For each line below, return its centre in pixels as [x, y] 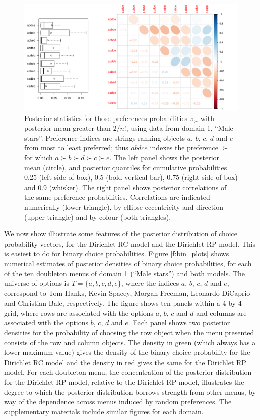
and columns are [221, 312]
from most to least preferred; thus [76, 147]
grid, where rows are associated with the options [79, 312]
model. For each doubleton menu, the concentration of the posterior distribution [128, 372]
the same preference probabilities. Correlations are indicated [117, 197]
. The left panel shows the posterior [165, 157]
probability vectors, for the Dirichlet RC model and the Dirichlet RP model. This [130, 243]
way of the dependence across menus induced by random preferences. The [118, 402]
